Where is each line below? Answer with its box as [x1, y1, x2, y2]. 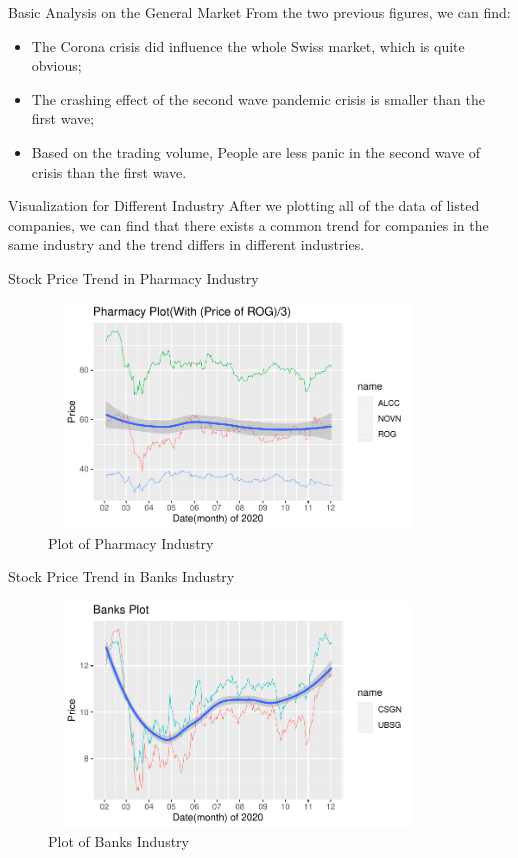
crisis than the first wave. [31, 161, 187, 182]
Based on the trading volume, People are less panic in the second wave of [31, 141, 481, 162]
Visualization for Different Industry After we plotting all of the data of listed [8, 195, 480, 216]
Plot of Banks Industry [48, 831, 189, 852]
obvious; [31, 55, 82, 76]
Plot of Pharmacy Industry [48, 532, 214, 553]
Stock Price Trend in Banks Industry [8, 566, 235, 587]
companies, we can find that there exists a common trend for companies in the [8, 214, 489, 235]
